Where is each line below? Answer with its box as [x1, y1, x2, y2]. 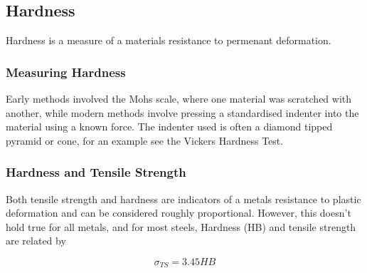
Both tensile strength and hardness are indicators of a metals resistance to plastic [6, 191, 361, 206]
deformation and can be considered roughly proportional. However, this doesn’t [6, 205, 351, 220]
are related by [6, 233, 66, 248]
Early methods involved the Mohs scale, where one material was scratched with [6, 91, 352, 106]
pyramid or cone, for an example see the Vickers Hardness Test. [6, 133, 284, 148]
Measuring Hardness [6, 63, 126, 81]
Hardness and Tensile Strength [6, 163, 186, 181]
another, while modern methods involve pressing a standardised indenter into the [6, 105, 359, 120]
